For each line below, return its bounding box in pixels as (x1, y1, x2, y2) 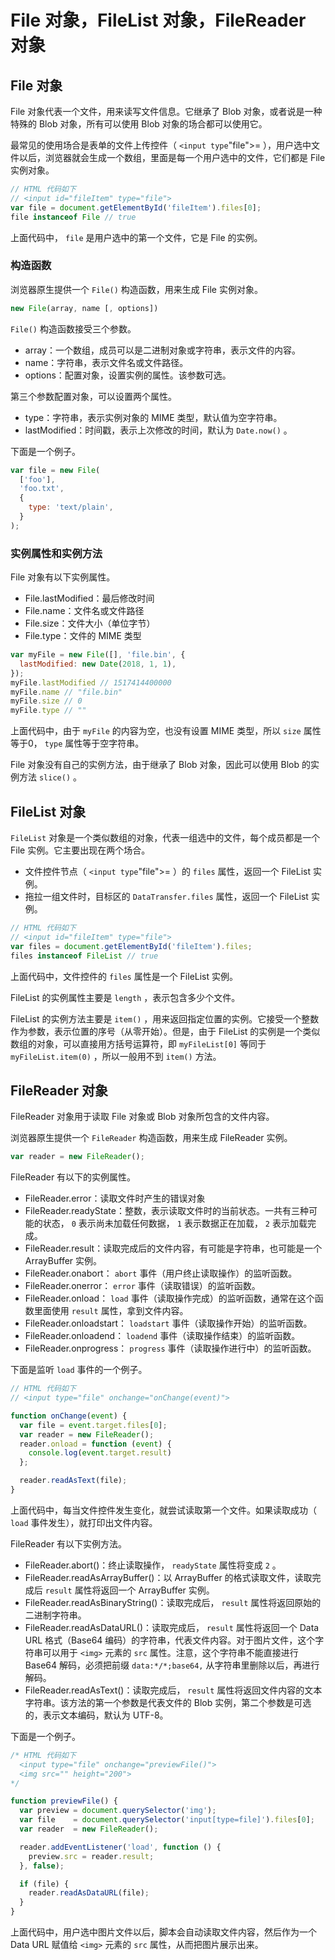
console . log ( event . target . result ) (28, 1448, 172, 1458)
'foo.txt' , (19, 484, 65, 494)
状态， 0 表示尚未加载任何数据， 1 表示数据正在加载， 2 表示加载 (42, 1217, 308, 1230)
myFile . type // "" (10, 706, 87, 716)
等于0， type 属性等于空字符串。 (10, 737, 145, 750)
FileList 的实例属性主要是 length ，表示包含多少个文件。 (10, 991, 241, 1003)
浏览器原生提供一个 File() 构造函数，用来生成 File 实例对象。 (10, 283, 263, 295)
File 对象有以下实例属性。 (10, 571, 116, 583)
